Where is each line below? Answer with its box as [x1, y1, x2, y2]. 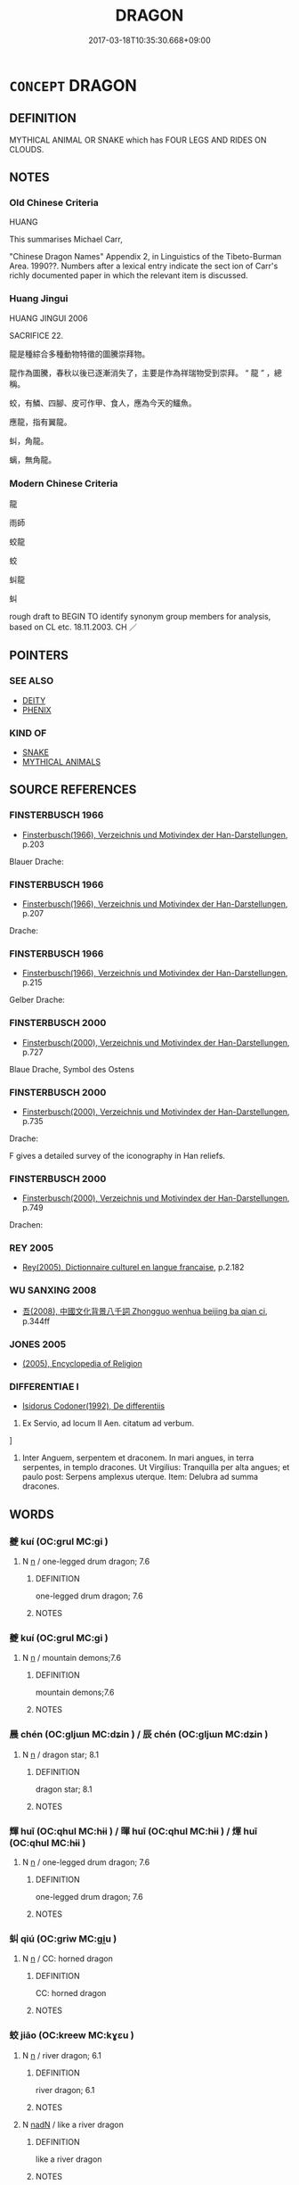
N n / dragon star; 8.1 [21, 1749, 100, 1760]
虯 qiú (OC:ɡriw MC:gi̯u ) [9, 1932, 117, 1944]
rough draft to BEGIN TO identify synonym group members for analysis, [9, 612, 271, 622]
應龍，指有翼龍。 [9, 416, 72, 427]
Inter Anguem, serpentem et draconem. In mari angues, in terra [21, 1452, 255, 1463]
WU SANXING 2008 [9, 1285, 97, 1297]
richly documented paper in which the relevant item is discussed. [9, 270, 248, 281]
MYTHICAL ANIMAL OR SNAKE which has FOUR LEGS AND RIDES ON [9, 135, 267, 145]
